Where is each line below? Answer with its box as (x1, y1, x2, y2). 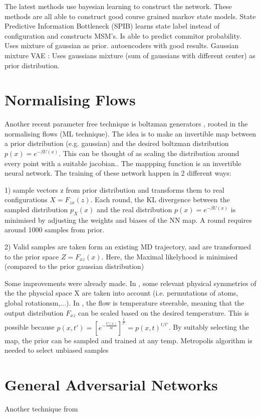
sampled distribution (5, 204, 68, 215)
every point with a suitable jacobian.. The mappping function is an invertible (5, 158, 241, 168)
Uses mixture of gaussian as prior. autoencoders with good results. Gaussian (5, 40, 239, 51)
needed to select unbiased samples (5, 345, 109, 355)
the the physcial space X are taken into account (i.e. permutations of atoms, (5, 288, 238, 298)
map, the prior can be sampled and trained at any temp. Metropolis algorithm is (5, 335, 252, 345)
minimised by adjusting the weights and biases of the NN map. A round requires (5, 214, 252, 225)
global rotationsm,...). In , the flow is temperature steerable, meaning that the (5, 297, 244, 308)
